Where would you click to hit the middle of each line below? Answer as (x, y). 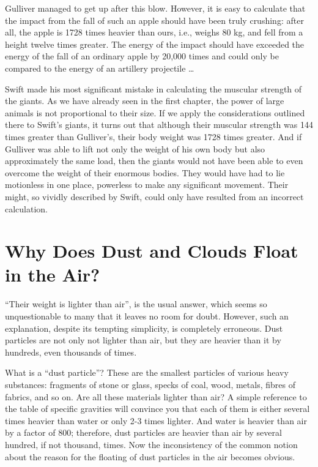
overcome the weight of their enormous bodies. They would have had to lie (145, 172)
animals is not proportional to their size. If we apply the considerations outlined (155, 112)
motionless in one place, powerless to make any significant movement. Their (147, 185)
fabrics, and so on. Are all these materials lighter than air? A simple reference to (156, 396)
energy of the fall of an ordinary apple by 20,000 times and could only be (142, 56)
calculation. (27, 208)
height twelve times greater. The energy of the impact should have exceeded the (155, 44)
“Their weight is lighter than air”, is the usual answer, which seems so (136, 304)
